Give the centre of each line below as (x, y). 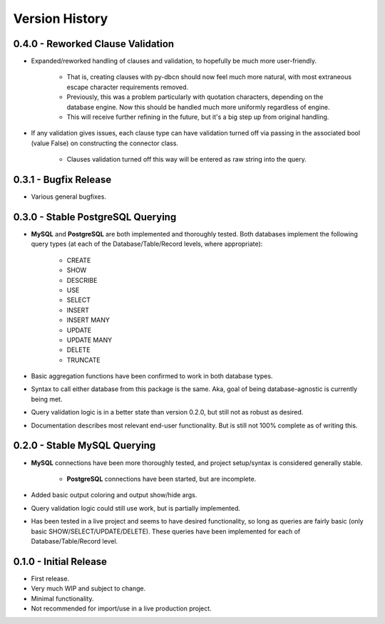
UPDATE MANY (89, 340)
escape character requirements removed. (128, 87)
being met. (47, 399)
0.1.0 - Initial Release (60, 562)
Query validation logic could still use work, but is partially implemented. (136, 508)
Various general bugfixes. (69, 197)
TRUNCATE (83, 360)
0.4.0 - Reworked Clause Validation (94, 44)
